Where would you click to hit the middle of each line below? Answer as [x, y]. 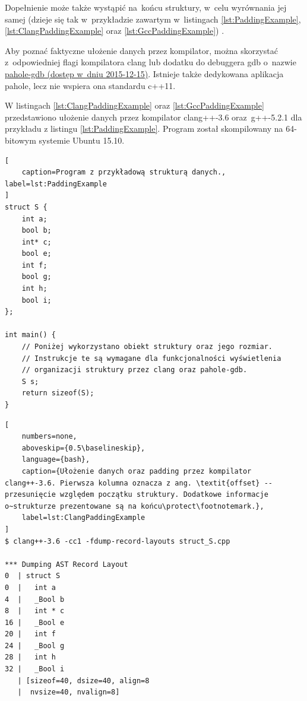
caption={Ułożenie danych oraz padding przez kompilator [137, 471]
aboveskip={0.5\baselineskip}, [83, 448]
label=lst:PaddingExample [56, 184]
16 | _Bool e [35, 622]
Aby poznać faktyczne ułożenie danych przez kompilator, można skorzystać [141, 50]
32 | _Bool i [35, 669]
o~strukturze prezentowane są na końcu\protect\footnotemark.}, [134, 506]
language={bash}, [56, 460]
